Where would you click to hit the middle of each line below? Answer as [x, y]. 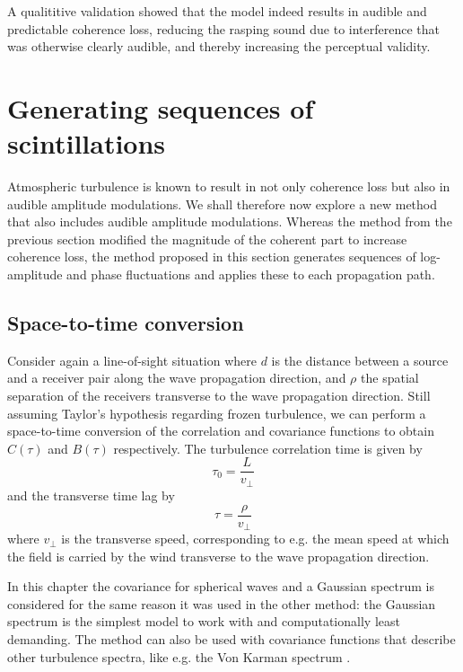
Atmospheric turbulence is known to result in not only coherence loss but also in [229, 186]
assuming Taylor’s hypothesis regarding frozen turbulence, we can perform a [217, 413]
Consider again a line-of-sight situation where [132, 360]
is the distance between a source [360, 360]
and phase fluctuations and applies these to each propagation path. [251, 274]
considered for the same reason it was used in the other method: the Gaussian [222, 603]
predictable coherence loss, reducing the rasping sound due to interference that [223, 28]
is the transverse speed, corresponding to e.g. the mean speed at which [255, 539]
